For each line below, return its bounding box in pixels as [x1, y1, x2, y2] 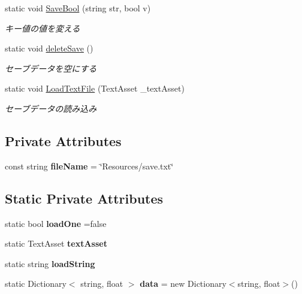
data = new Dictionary [140, 277, 226, 290]
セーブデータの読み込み [5, 102, 97, 114]
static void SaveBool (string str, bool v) [5, 2, 151, 14]
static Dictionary [5, 277, 67, 290]
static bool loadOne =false [5, 217, 107, 229]
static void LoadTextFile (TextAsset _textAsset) [5, 82, 185, 95]
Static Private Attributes [5, 189, 164, 207]
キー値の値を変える [5, 22, 80, 34]
